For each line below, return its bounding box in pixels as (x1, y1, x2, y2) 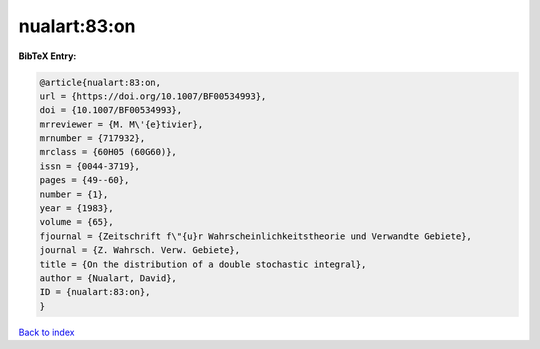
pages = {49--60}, (39, 175, 130, 186)
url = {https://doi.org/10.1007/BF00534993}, (39, 90, 267, 102)
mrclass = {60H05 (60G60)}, (39, 146, 177, 158)
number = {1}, (39, 188, 109, 200)
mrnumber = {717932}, (39, 133, 146, 144)
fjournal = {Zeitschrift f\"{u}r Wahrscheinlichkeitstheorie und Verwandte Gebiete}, (39, 230, 472, 242)
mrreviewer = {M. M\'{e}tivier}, (39, 118, 204, 130)
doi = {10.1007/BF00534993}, (39, 105, 183, 116)
